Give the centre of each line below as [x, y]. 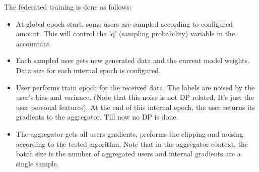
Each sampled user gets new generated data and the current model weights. [133, 60]
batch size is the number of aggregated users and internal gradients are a [128, 154]
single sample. [37, 163]
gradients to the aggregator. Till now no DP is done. [97, 117]
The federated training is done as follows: [68, 7]
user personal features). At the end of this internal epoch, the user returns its [135, 107]
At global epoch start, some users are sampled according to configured [124, 23]
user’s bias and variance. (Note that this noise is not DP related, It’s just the [135, 97]
